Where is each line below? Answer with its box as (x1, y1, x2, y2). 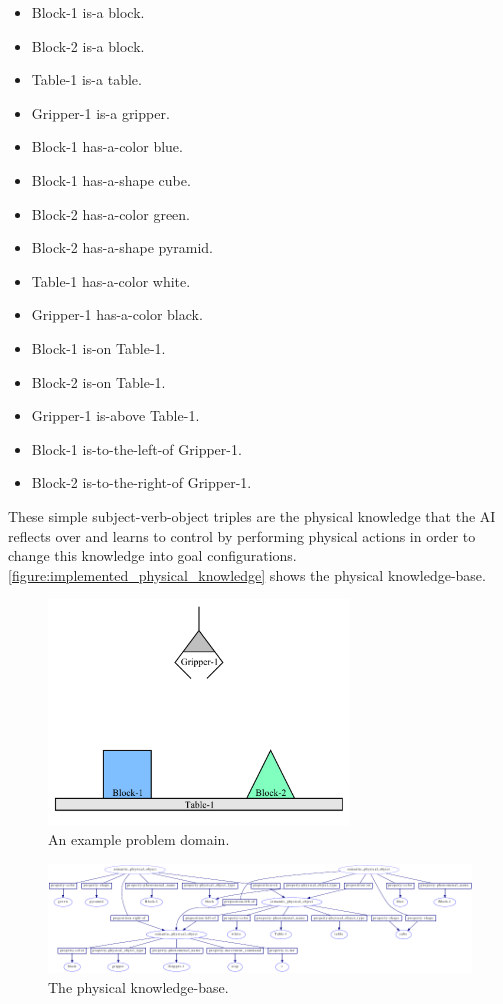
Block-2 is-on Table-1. (31, 371, 166, 392)
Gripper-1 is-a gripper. (31, 102, 170, 123)
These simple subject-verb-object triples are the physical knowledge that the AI (8, 505, 496, 526)
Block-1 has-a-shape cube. (31, 169, 191, 190)
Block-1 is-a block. (31, 2, 145, 22)
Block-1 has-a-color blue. (31, 136, 183, 157)
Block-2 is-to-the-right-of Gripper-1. (31, 472, 252, 493)
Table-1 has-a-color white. (31, 270, 191, 291)
